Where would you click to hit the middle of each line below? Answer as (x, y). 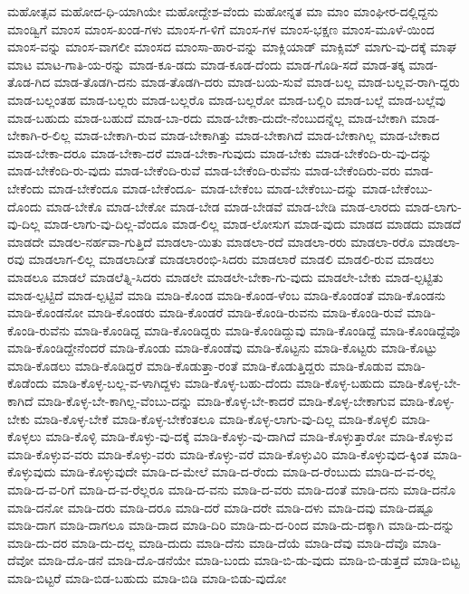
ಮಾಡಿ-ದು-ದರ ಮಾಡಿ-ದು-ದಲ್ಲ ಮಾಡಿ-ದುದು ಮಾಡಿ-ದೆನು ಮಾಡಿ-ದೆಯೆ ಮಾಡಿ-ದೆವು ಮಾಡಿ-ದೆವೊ (208, 542)
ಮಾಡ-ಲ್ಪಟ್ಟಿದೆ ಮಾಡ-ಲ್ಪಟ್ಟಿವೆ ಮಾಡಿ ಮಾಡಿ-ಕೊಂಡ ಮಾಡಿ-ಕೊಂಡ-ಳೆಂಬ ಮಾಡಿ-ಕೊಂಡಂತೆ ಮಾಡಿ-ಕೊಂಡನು (226, 294)
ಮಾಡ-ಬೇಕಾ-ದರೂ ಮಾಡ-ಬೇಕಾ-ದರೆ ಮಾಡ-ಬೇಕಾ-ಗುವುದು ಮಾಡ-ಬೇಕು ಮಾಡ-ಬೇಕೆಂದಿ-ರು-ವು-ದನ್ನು (220, 152)
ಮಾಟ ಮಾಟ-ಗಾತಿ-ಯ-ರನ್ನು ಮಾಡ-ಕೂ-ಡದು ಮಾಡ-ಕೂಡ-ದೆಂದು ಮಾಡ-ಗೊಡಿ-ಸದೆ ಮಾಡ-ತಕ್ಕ (206, 64)
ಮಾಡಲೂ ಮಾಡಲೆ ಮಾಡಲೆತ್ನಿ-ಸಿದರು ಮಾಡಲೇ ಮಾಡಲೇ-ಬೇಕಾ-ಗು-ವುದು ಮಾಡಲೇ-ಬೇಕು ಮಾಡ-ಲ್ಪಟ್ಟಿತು (225, 276)
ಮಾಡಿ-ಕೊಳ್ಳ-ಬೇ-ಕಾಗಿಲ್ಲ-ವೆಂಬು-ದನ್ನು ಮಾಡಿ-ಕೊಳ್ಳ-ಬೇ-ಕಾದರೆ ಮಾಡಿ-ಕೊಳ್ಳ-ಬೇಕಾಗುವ (216, 401)
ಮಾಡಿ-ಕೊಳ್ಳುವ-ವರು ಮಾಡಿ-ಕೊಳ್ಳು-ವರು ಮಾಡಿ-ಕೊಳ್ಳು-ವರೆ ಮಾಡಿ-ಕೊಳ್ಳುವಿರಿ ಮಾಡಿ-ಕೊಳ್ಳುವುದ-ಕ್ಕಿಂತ (218, 453)
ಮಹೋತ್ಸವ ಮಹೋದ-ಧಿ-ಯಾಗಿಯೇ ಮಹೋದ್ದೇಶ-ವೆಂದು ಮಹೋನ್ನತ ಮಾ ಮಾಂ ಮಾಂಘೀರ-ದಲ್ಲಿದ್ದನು (223, 11)
